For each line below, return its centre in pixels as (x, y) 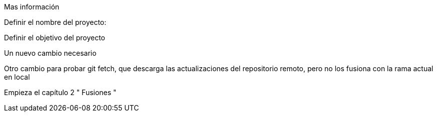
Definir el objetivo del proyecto (55, 38)
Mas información (32, 7)
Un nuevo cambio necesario (50, 53)
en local (17, 77)
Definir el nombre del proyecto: (55, 22)
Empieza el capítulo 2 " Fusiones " (60, 92)
